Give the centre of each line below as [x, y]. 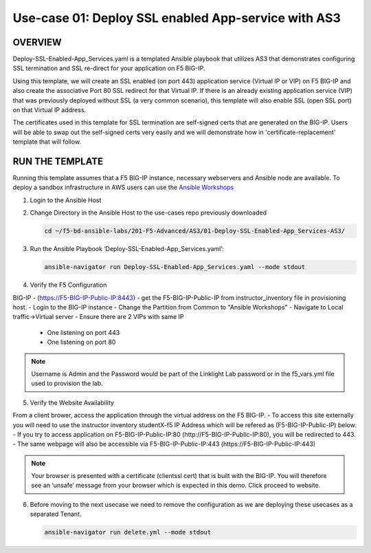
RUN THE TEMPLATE [58, 161]
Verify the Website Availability [72, 402]
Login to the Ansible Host [66, 200]
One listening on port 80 [81, 342]
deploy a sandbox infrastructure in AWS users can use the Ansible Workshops [123, 187]
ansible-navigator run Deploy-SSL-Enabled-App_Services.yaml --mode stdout [175, 267]
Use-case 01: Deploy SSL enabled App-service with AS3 [177, 18]
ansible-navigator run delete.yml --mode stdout [128, 532]
